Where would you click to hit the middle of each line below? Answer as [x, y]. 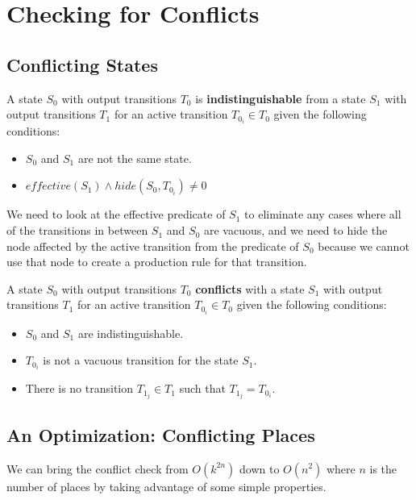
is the [383, 468]
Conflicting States [82, 64]
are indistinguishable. [131, 333]
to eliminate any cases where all [323, 214]
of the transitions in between [77, 230]
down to [259, 468]
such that [202, 388]
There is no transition [79, 388]
